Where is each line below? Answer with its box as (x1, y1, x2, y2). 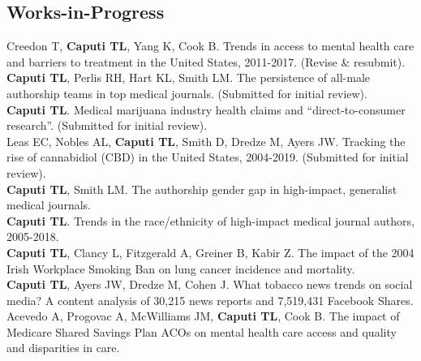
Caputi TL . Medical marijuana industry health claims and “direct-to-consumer (6, 101, 406, 118)
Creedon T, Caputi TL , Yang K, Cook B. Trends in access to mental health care (6, 37, 415, 54)
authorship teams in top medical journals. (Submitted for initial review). (6, 84, 367, 101)
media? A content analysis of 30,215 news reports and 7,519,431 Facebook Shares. (6, 291, 414, 308)
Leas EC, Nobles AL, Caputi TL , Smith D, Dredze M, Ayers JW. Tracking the (6, 132, 406, 149)
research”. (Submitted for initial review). (6, 117, 208, 134)
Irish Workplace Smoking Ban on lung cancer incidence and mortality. (6, 260, 355, 277)
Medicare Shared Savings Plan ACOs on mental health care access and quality (6, 323, 397, 340)
